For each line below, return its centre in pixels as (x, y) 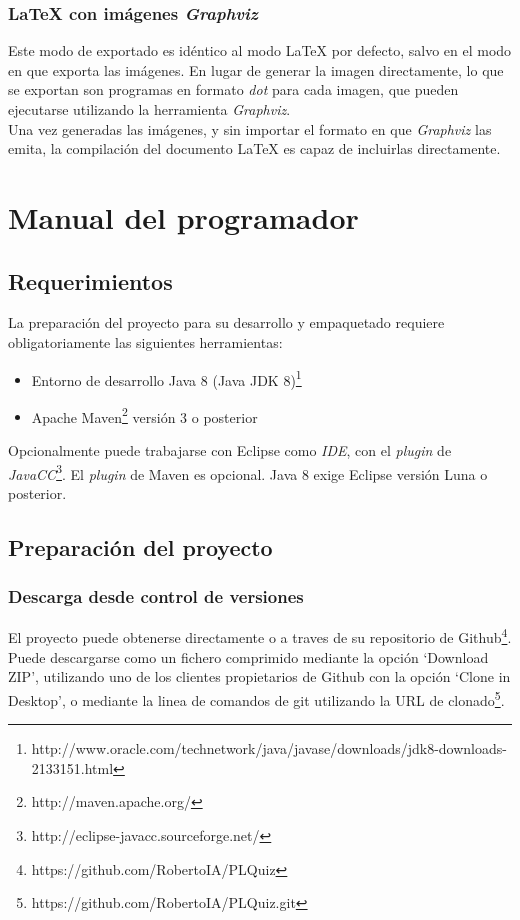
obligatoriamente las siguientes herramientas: (145, 341)
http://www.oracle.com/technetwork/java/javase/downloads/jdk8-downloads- (269, 748)
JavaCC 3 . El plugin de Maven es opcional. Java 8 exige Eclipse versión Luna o (248, 472)
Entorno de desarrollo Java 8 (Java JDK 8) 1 (166, 378)
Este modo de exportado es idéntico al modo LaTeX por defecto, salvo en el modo (260, 50)
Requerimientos (90, 280)
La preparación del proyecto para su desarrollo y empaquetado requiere (226, 322)
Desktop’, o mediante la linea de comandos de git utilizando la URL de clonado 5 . (256, 698)
